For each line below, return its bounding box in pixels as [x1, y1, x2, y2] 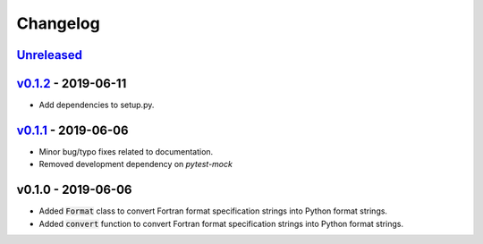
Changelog [16, 13, 100, 33]
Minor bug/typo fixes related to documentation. [38, 146, 214, 156]
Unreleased [16, 47, 83, 63]
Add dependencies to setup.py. [38, 99, 155, 111]
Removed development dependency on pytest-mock [38, 159, 233, 170]
